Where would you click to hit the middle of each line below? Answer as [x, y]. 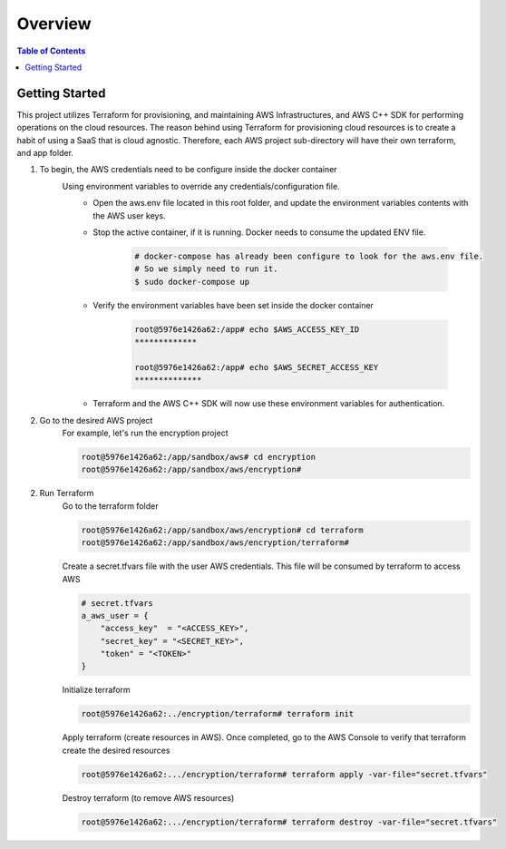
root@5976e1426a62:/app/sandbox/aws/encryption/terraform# [215, 543]
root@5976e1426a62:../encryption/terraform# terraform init [218, 714]
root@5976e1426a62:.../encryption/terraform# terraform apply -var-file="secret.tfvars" [285, 774]
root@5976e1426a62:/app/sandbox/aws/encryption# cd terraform [222, 530]
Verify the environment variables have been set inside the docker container [233, 305]
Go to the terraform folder [110, 506]
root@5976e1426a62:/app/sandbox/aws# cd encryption [199, 457]
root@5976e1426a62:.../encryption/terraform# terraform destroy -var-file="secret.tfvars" [289, 822]
